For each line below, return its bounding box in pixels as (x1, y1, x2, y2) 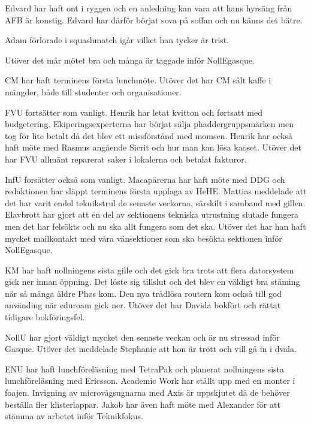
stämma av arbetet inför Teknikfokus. (5, 410, 143, 422)
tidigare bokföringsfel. (5, 311, 85, 323)
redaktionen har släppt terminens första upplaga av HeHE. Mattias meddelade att (5, 185, 307, 197)
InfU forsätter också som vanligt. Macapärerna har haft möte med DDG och (5, 173, 285, 185)
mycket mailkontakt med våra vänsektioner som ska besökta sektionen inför (5, 231, 282, 244)
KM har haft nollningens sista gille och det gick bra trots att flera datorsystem (5, 263, 294, 276)
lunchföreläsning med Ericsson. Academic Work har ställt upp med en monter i (5, 374, 295, 387)
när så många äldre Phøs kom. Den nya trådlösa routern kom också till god (5, 287, 282, 299)
